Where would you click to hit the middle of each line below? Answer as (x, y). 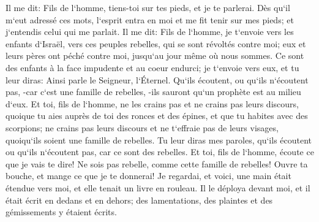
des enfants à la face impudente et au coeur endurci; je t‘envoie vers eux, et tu (152, 67)
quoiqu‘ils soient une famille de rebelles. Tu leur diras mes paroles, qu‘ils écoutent (159, 140)
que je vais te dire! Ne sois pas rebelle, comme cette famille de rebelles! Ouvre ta (157, 163)
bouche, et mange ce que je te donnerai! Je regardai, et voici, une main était (148, 176)
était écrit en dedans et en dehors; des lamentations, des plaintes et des (139, 200)
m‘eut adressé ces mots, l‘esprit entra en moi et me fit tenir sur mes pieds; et (150, 19)
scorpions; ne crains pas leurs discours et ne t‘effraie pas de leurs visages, (142, 127)
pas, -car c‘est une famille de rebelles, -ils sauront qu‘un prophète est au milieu (153, 92)
